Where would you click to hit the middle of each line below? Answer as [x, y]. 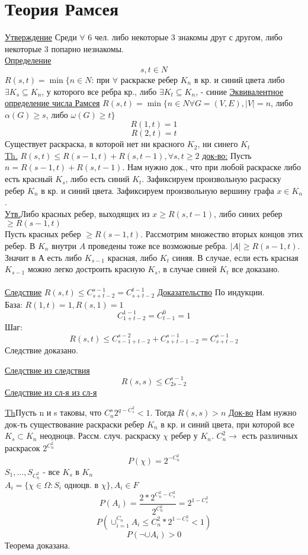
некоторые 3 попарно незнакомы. [64, 48]
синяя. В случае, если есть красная [235, 257]
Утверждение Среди [41, 37]
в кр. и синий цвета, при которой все [228, 424]
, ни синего [218, 144]
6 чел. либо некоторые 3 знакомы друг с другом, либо [185, 37]
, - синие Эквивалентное [240, 91]
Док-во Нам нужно [262, 412]
